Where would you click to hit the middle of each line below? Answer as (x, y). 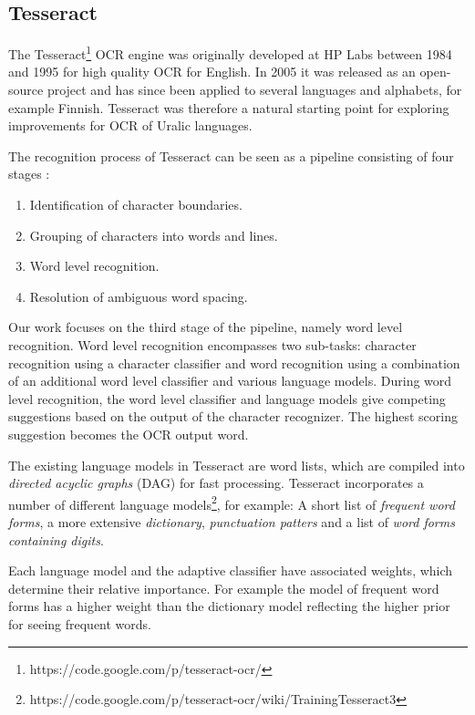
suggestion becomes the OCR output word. (129, 434)
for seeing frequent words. (80, 623)
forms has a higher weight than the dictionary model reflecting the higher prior (229, 606)
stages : (29, 174)
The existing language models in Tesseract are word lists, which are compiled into (237, 465)
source (26, 90)
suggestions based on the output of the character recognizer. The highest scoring (233, 416)
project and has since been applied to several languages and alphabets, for (254, 90)
